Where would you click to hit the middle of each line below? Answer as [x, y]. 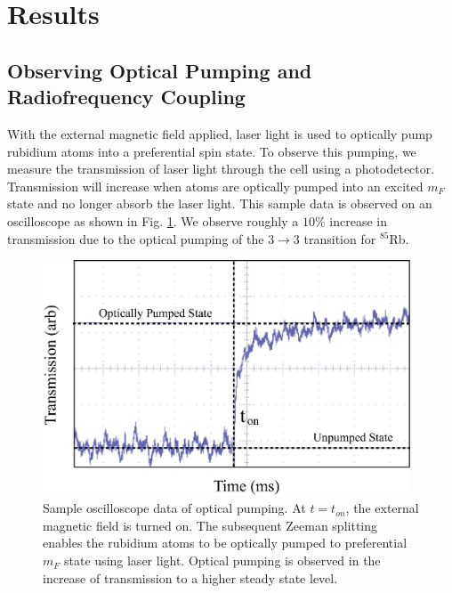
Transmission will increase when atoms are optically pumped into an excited [215, 186]
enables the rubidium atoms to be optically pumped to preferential [225, 543]
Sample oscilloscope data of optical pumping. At [174, 508]
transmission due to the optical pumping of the [136, 238]
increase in [358, 220]
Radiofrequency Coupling [126, 97]
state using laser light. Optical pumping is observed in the [222, 561]
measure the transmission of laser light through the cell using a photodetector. [221, 169]
